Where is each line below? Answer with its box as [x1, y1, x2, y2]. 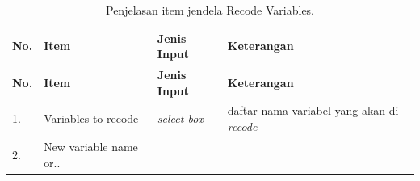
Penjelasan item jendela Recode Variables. [105, 2, 315, 18]
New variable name [44, 137, 138, 154]
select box [157, 110, 204, 127]
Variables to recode [44, 110, 139, 127]
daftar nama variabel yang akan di [227, 102, 399, 119]
